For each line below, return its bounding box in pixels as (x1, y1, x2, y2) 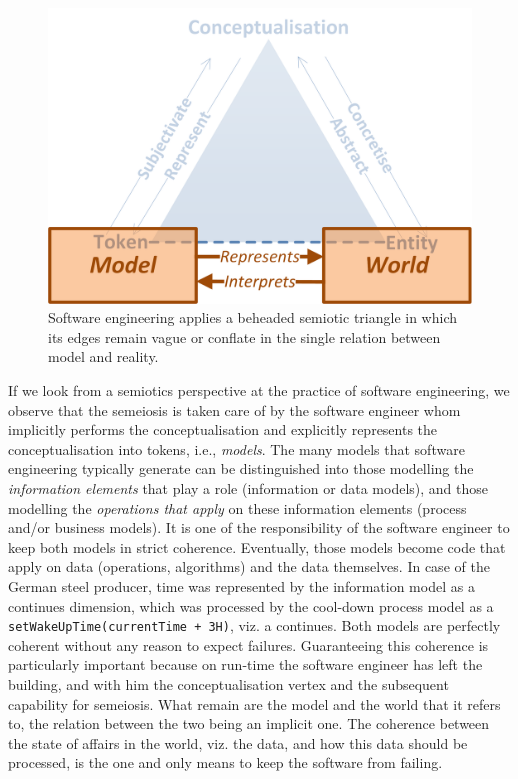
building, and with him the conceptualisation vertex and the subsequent (8, 673, 449, 694)
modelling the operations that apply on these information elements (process (8, 497, 467, 518)
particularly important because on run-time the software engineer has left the (8, 654, 483, 675)
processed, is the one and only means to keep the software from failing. (8, 752, 443, 773)
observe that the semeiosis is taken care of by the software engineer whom (8, 399, 461, 420)
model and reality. (48, 346, 159, 367)
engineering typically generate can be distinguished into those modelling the (8, 458, 474, 479)
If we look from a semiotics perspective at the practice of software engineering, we (8, 380, 510, 401)
